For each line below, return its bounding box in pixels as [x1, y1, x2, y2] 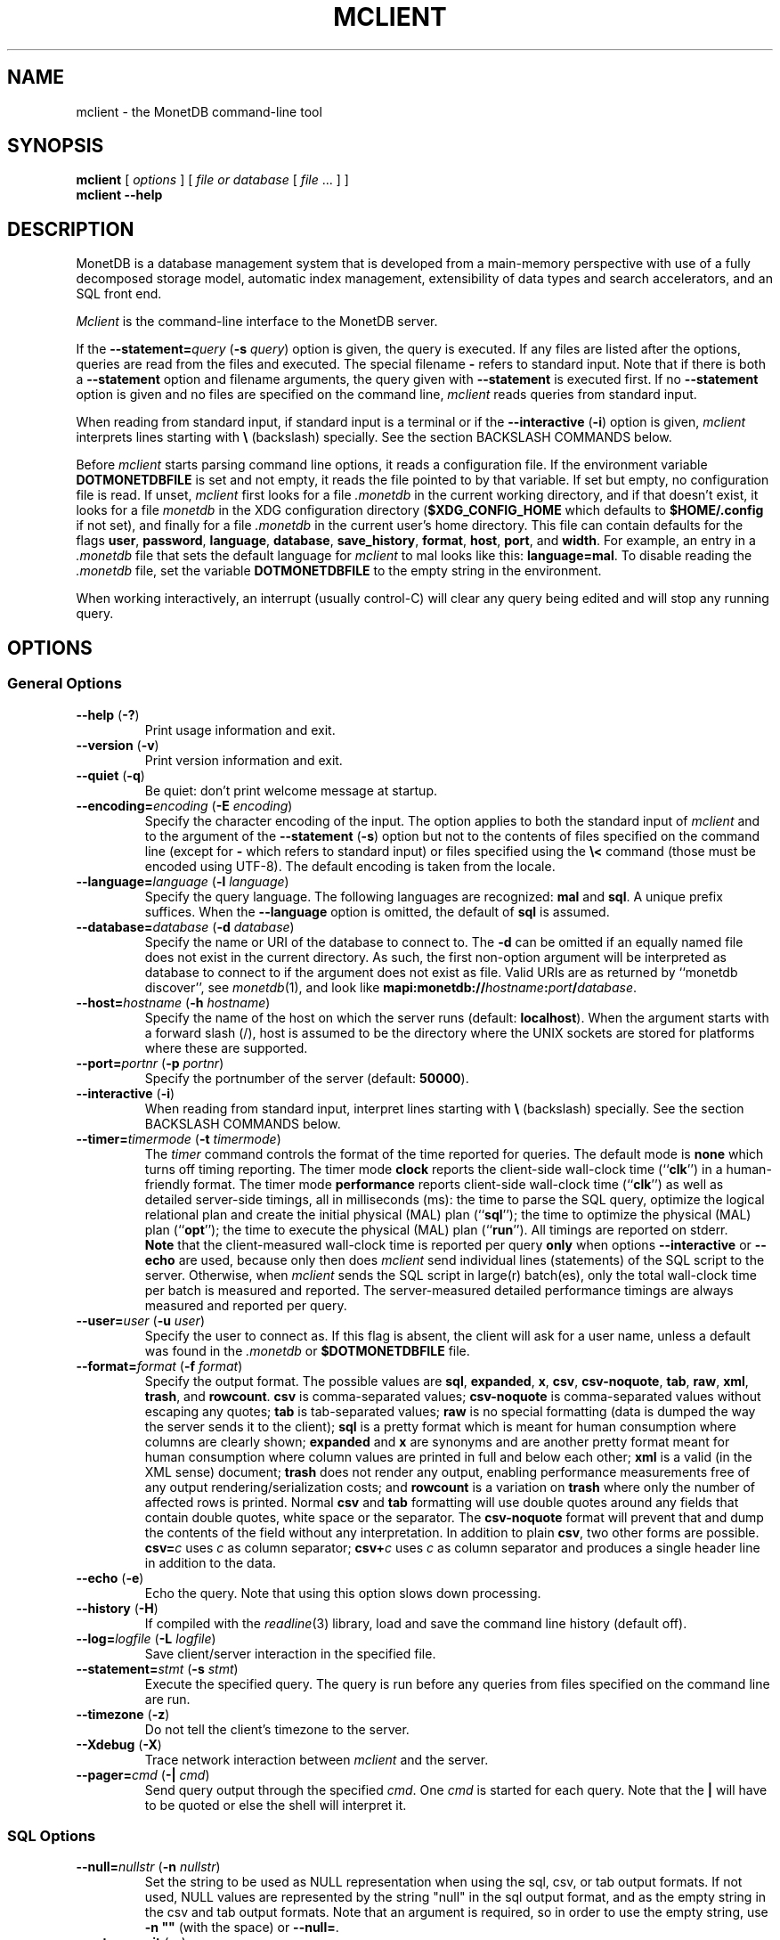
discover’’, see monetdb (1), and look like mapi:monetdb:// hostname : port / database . [144, 979, 638, 995]
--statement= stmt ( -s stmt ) [76, 1660, 239, 1676]
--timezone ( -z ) [76, 1706, 170, 1722]
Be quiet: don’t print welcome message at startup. [144, 782, 437, 798]
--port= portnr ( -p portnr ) [76, 1055, 224, 1071]
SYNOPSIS [7, 134, 104, 158]
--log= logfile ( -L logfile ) [76, 1630, 216, 1646]
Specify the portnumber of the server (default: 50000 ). [144, 1070, 469, 1086]
